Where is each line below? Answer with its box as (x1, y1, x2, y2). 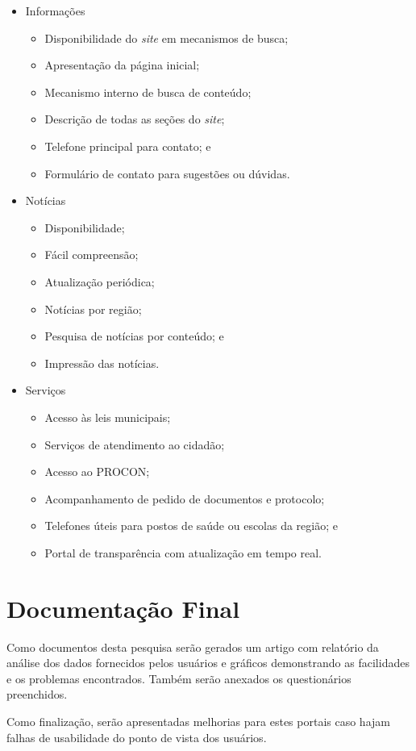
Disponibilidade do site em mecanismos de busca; (44, 29, 289, 46)
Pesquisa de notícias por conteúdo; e (44, 328, 224, 344)
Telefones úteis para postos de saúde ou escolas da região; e (44, 517, 338, 534)
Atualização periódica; (44, 273, 155, 290)
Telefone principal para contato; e (44, 137, 211, 154)
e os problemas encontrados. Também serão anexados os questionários (6, 670, 352, 686)
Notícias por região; (44, 300, 142, 317)
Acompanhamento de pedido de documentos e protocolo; (44, 490, 325, 507)
